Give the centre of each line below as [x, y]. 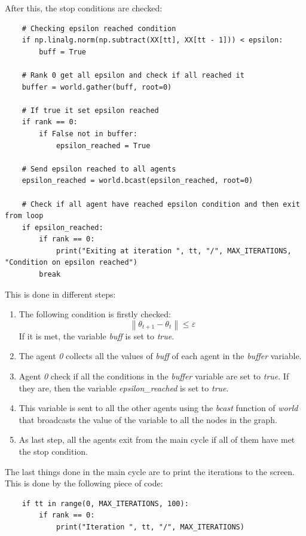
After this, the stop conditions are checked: [84, 8]
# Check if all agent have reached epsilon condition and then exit [161, 204]
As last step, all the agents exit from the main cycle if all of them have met [157, 439]
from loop [24, 216]
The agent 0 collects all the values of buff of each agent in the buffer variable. [160, 356]
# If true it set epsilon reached [90, 110]
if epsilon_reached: [62, 227]
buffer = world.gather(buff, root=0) [97, 87]
